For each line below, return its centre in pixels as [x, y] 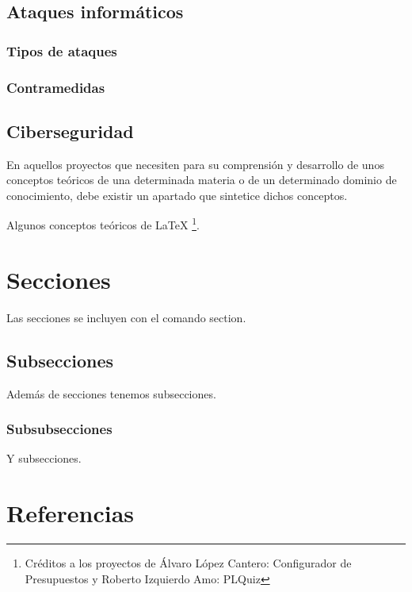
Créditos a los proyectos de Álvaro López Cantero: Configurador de [188, 563]
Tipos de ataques [62, 50]
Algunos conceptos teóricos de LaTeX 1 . [103, 224]
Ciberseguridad [70, 131]
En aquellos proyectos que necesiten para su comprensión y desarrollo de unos [195, 164]
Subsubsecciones [59, 429]
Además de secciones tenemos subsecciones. [111, 393]
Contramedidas [56, 87]
